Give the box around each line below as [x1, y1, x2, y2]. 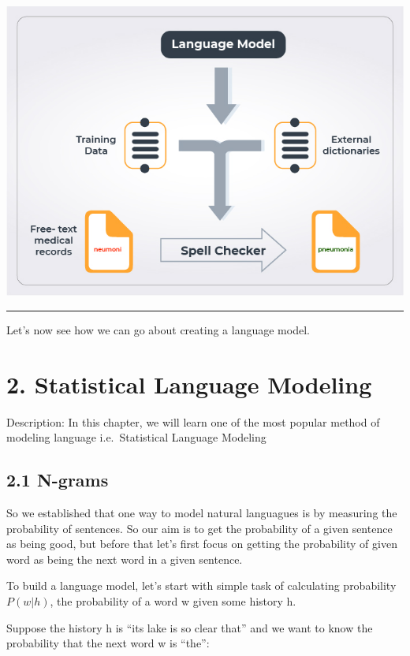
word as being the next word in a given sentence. [6, 550, 243, 567]
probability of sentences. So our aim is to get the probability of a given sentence [6, 520, 393, 536]
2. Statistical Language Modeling [6, 367, 372, 400]
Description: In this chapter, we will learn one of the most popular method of [6, 413, 380, 430]
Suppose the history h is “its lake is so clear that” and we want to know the [6, 619, 373, 635]
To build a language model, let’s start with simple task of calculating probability [6, 577, 397, 594]
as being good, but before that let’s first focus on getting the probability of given [6, 535, 397, 552]
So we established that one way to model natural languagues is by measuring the [6, 505, 397, 521]
